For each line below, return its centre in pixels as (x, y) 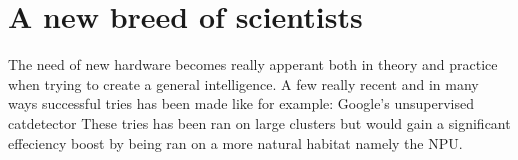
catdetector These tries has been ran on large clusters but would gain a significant (259, 122)
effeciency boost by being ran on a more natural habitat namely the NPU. (235, 142)
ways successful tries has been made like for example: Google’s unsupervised (241, 103)
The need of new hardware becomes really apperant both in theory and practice (253, 64)
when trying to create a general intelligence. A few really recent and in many (243, 83)
